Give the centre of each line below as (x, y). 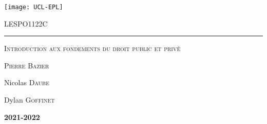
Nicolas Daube (27, 82)
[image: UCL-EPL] (34, 7)
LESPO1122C (26, 23)
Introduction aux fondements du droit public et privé (92, 48)
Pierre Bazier (27, 65)
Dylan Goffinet (30, 100)
